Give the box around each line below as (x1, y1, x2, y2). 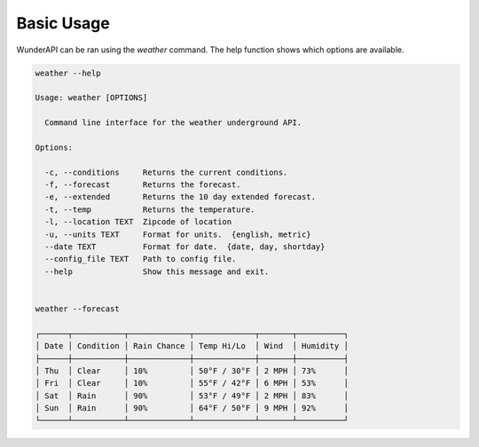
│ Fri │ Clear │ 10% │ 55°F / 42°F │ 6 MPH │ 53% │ (35, 378, 349, 388)
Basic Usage (16, 13, 110, 33)
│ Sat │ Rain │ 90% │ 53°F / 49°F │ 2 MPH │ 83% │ (35, 390, 349, 401)
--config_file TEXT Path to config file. (44, 254, 237, 264)
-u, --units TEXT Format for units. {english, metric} (44, 229, 311, 239)
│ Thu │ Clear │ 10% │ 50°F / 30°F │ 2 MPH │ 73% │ (35, 365, 349, 376)
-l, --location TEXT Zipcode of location (44, 217, 232, 227)
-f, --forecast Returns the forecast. (44, 180, 241, 190)
